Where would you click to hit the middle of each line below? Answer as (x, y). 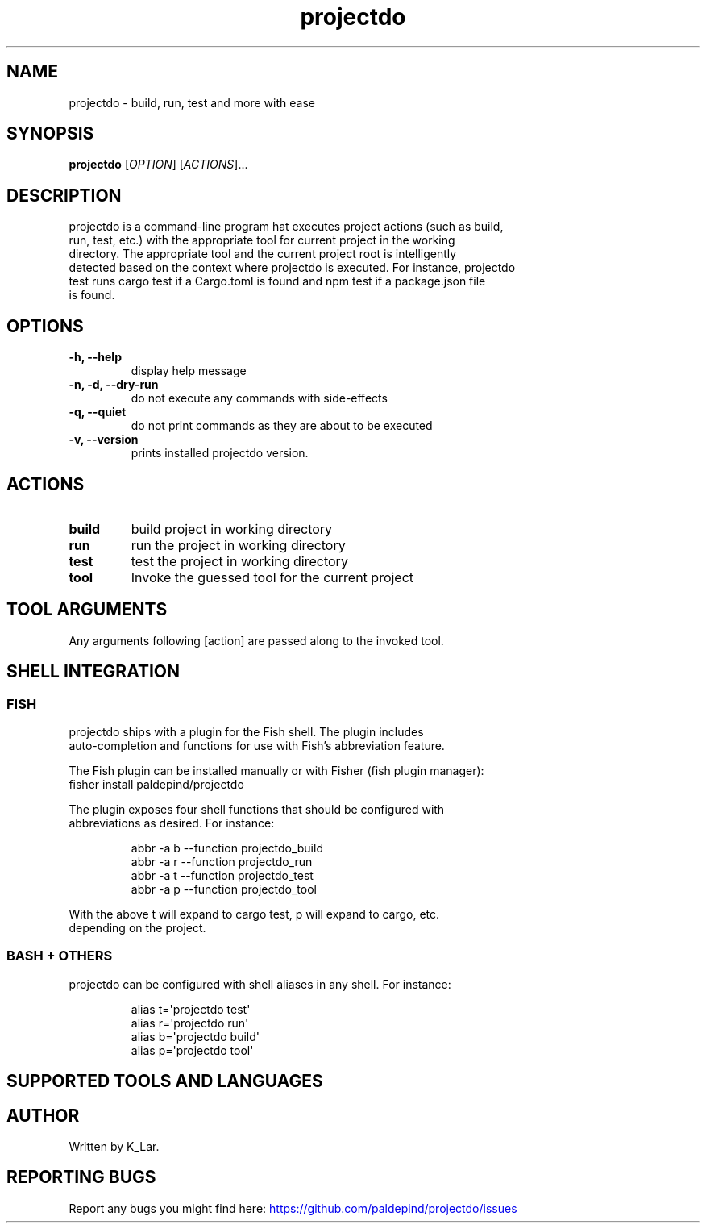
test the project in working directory (239, 561)
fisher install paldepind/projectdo (156, 785)
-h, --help (95, 357)
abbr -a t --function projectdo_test (222, 876)
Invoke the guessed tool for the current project (272, 577)
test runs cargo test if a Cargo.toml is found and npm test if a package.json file (277, 281)
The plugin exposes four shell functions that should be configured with (257, 810)
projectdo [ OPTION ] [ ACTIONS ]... (158, 165)
